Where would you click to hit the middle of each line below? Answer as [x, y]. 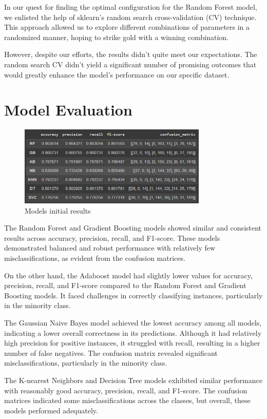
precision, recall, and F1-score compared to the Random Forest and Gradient [125, 285]
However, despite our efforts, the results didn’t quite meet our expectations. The [131, 54]
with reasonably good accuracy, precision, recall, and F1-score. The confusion [126, 390]
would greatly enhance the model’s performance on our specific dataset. [117, 74]
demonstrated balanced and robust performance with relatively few [110, 248]
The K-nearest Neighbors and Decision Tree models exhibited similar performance [133, 380]
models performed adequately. [51, 410]
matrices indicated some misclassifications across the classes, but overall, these [127, 400]
